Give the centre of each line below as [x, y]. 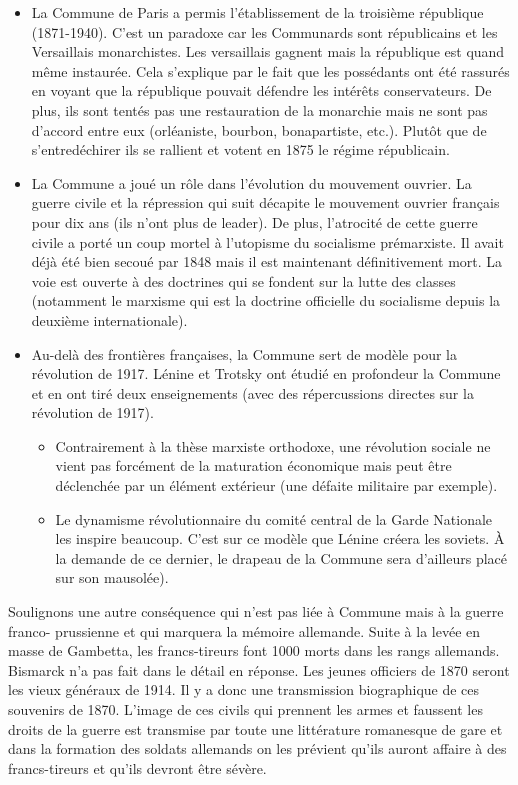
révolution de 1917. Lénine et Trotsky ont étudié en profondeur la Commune [266, 373]
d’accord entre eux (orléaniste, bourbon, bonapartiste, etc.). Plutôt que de [259, 129]
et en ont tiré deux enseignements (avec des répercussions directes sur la [252, 392]
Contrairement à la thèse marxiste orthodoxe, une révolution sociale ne [273, 445]
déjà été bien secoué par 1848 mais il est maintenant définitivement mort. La [267, 261]
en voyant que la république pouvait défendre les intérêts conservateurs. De [261, 90]
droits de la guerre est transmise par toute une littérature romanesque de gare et [255, 728]
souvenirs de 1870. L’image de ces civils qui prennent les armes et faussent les [245, 709]
